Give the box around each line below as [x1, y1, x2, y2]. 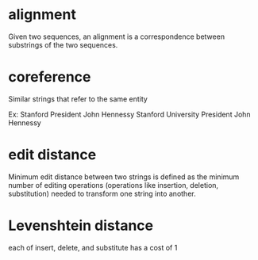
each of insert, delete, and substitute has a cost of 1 [8, 243, 178, 252]
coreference [8, 68, 91, 86]
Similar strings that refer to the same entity [8, 94, 148, 104]
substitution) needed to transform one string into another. [8, 189, 196, 198]
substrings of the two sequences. [8, 40, 118, 49]
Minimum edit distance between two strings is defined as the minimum [8, 172, 240, 182]
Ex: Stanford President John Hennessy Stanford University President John [8, 109, 252, 119]
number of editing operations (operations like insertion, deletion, [8, 180, 219, 189]
